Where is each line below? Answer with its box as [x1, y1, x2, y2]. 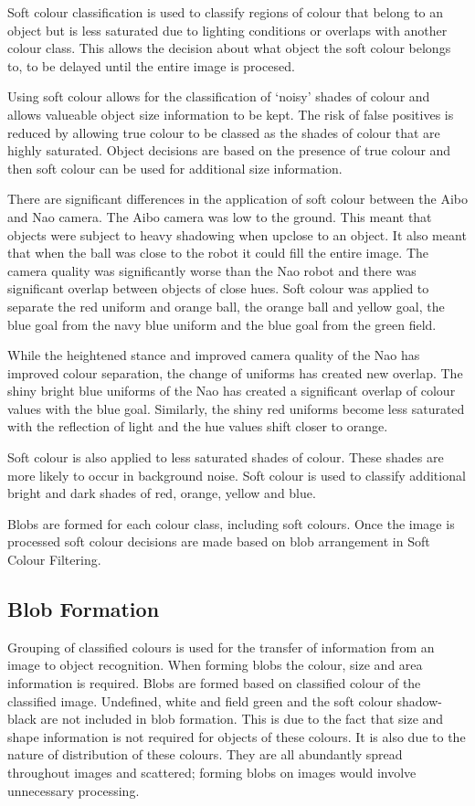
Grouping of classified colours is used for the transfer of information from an [7, 637, 435, 656]
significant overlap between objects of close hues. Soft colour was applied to [7, 279, 429, 298]
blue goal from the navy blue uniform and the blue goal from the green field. [7, 314, 437, 334]
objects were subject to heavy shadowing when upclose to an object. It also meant [7, 225, 467, 244]
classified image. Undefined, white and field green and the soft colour [7, 691, 393, 710]
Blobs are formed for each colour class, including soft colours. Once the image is [7, 514, 455, 533]
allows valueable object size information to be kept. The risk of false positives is [7, 104, 454, 123]
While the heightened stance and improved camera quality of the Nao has [7, 345, 420, 365]
